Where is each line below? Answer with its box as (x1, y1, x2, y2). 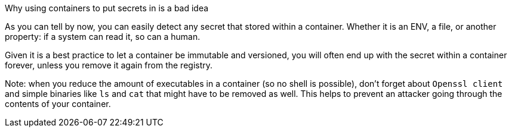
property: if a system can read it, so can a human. (5, 32, 201, 42)
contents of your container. (5, 99, 111, 109)
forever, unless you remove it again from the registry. (5, 60, 213, 70)
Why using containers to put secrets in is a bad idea (5, 3, 209, 13)
